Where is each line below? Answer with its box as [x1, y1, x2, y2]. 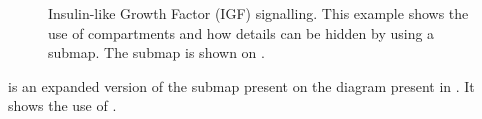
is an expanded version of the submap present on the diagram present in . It [8, 75, 475, 96]
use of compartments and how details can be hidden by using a [48, 22, 435, 43]
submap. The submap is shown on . [48, 42, 265, 63]
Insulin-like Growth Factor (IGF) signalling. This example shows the [48, 3, 469, 23]
